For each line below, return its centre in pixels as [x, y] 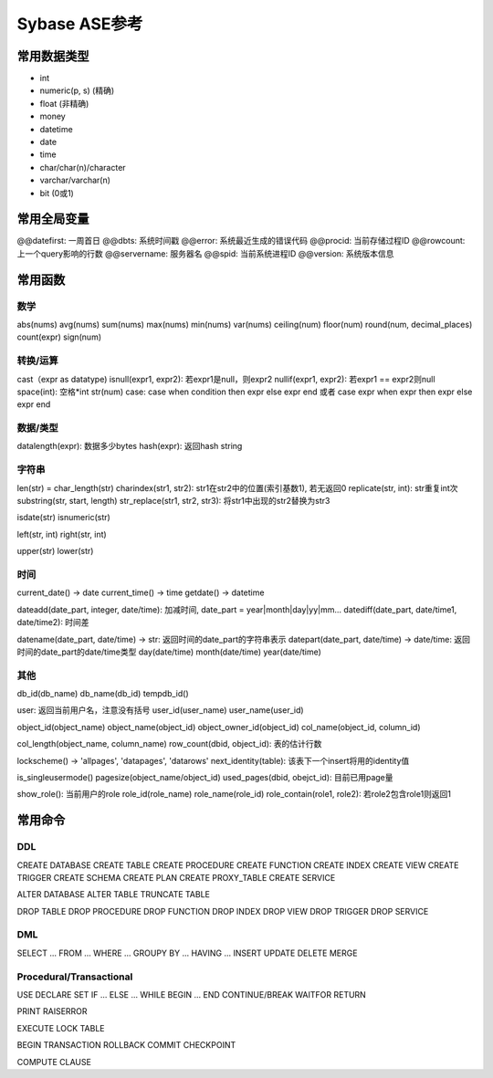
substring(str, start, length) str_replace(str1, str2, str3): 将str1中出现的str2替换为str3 [173, 501]
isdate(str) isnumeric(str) [64, 518]
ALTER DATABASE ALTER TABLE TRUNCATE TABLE [113, 895]
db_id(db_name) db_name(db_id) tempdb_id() [103, 694]
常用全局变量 [53, 219]
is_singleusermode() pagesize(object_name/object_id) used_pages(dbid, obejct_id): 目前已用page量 [205, 777]
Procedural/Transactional [75, 977]
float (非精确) [64, 103]
